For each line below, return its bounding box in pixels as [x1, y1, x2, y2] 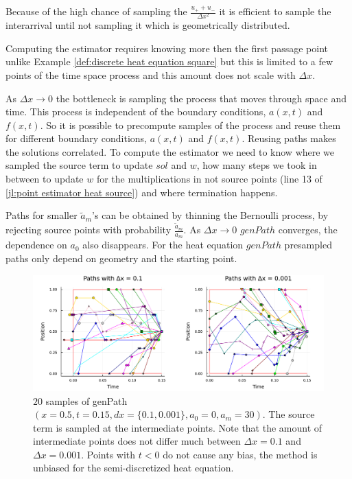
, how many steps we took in [196, 158, 317, 172]
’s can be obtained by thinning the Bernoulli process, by [92, 208, 329, 222]
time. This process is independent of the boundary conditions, [5, 104, 266, 119]
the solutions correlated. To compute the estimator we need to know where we [5, 144, 335, 159]
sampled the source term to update [5, 158, 153, 172]
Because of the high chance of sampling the [5, 4, 187, 18]
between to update [5, 172, 84, 186]
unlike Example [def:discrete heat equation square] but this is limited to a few [5, 54, 333, 69]
